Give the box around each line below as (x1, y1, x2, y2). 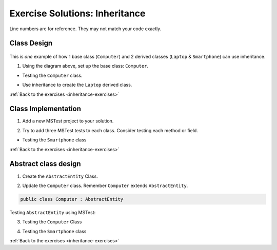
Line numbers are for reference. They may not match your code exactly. (9, 26, 162, 32)
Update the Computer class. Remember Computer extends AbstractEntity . (22, 182, 188, 189)
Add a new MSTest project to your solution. (22, 118, 114, 124)
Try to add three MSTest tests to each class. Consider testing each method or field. (22, 127, 199, 133)
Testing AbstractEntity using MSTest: (9, 209, 96, 215)
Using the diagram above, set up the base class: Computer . (22, 63, 149, 69)
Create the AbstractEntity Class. (22, 173, 98, 179)
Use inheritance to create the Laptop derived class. (22, 82, 132, 88)
